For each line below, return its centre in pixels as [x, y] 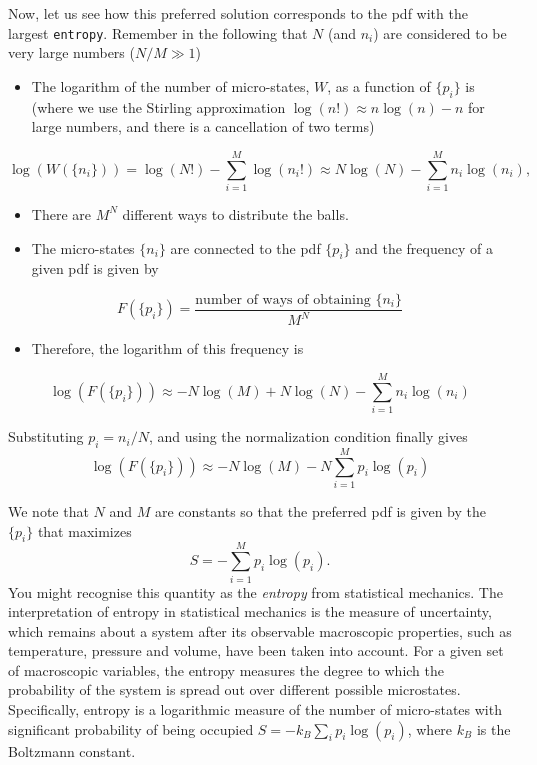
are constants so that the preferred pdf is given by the [320, 510]
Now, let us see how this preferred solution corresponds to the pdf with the [238, 13]
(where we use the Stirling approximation [158, 106]
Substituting [46, 436]
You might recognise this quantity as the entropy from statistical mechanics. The [255, 591]
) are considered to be [440, 32]
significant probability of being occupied [131, 728]
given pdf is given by [95, 268]
